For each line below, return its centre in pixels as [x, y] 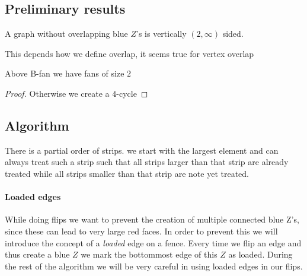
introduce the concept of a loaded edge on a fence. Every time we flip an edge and [153, 242]
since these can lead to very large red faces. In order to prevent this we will [141, 231]
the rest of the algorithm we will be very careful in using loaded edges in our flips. [154, 266]
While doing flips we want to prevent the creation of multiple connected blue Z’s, [152, 219]
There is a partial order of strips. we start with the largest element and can [142, 150]
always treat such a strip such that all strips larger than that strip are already [147, 162]
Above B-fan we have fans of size [65, 73]
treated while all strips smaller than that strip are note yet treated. [127, 173]
